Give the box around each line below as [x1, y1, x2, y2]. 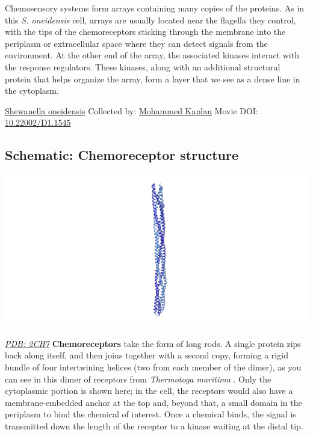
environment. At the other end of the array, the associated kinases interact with [5, 49, 299, 61]
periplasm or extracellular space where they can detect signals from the [5, 37, 268, 49]
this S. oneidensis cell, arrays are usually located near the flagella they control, [5, 13, 296, 26]
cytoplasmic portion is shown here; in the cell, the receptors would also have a [5, 384, 293, 397]
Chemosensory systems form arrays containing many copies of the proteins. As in [5, 2, 305, 14]
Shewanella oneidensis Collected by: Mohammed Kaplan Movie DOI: [5, 104, 258, 117]
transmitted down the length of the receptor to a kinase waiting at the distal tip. [5, 419, 303, 432]
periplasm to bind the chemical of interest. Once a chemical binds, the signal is [5, 408, 296, 420]
